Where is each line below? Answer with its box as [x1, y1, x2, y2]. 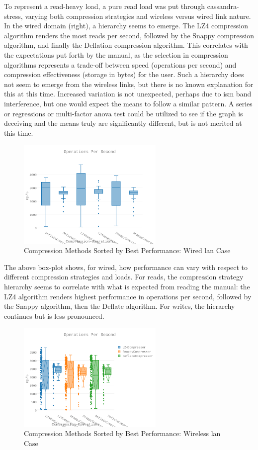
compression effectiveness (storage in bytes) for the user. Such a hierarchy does [4, 69, 244, 80]
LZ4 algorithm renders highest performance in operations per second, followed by [4, 291, 252, 301]
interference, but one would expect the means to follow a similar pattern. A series [4, 98, 253, 108]
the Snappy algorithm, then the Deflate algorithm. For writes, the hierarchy [4, 301, 235, 311]
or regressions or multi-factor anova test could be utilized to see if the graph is [4, 108, 243, 118]
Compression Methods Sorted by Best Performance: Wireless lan [24, 428, 221, 439]
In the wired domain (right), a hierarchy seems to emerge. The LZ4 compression [4, 20, 249, 31]
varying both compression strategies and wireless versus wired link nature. [25, 10, 251, 21]
